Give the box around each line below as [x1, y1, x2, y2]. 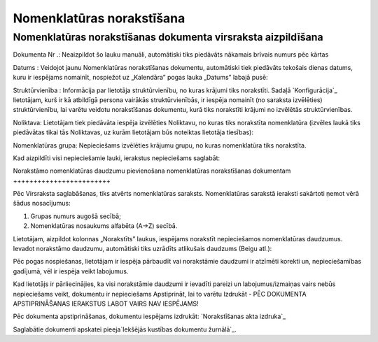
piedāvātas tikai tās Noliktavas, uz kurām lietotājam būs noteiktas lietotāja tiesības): [13, 128, 253, 136]
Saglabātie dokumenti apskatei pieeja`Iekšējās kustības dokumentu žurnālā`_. [13, 325, 237, 334]
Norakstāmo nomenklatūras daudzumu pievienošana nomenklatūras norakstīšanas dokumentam [13, 166, 291, 175]
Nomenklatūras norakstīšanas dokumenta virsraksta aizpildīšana [13, 31, 323, 43]
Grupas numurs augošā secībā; [30, 212, 122, 220]
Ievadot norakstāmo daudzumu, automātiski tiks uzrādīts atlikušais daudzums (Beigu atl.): [13, 245, 272, 253]
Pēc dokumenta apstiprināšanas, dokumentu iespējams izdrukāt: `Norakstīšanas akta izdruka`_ [13, 312, 286, 321]
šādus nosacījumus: [13, 199, 71, 208]
